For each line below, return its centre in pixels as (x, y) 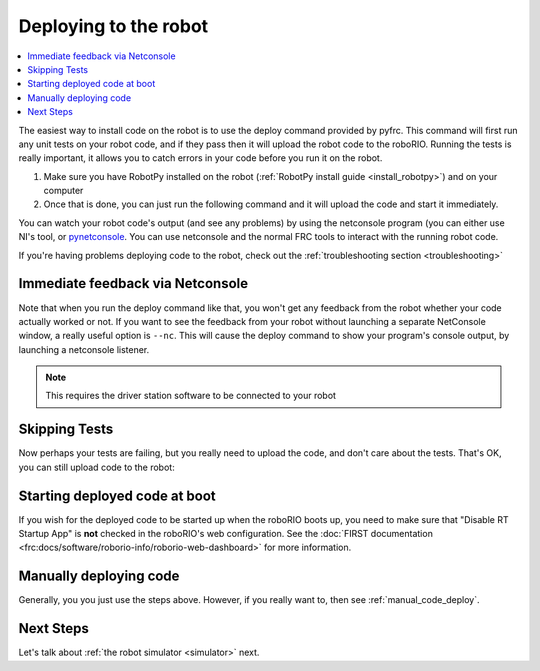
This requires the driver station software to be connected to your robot (191, 396)
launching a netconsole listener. (84, 349)
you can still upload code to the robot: (96, 467)
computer (63, 191)
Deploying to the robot (113, 26)
